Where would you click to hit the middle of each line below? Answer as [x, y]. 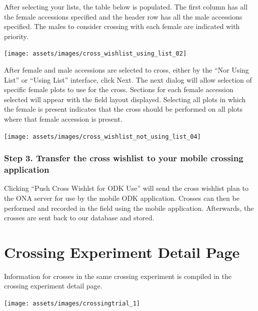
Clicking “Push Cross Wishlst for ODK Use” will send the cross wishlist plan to [126, 188]
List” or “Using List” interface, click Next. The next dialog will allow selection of [128, 79]
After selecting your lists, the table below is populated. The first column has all [126, 7]
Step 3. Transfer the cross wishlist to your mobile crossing [124, 158]
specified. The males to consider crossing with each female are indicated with [122, 26]
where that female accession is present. [63, 119]
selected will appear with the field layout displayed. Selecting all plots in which [125, 99]
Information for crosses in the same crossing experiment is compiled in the [118, 276]
